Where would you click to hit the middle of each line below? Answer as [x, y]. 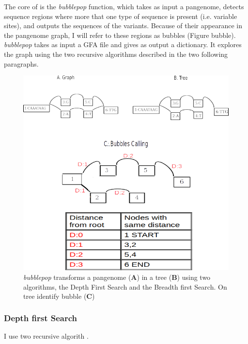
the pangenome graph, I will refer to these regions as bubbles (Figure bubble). [120, 35]
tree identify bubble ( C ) [59, 296]
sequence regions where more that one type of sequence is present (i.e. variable [121, 16]
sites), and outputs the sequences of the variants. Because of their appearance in [123, 26]
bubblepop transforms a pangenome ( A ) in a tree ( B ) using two [117, 277]
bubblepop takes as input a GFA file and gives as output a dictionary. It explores [123, 44]
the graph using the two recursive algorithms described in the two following [116, 54]
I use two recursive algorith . [46, 336]
